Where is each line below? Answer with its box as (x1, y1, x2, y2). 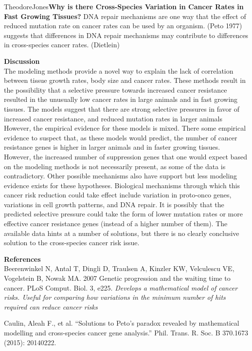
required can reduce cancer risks (4, 301, 98, 312)
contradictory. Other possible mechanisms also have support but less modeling (4, 171, 237, 181)
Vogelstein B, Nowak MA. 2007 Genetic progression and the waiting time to (4, 273, 231, 283)
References (4, 253, 41, 264)
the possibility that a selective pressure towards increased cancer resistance (4, 84, 227, 95)
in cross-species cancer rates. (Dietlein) (4, 39, 120, 50)
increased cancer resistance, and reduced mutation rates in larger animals (4, 113, 223, 123)
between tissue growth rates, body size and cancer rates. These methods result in (4, 75, 246, 85)
